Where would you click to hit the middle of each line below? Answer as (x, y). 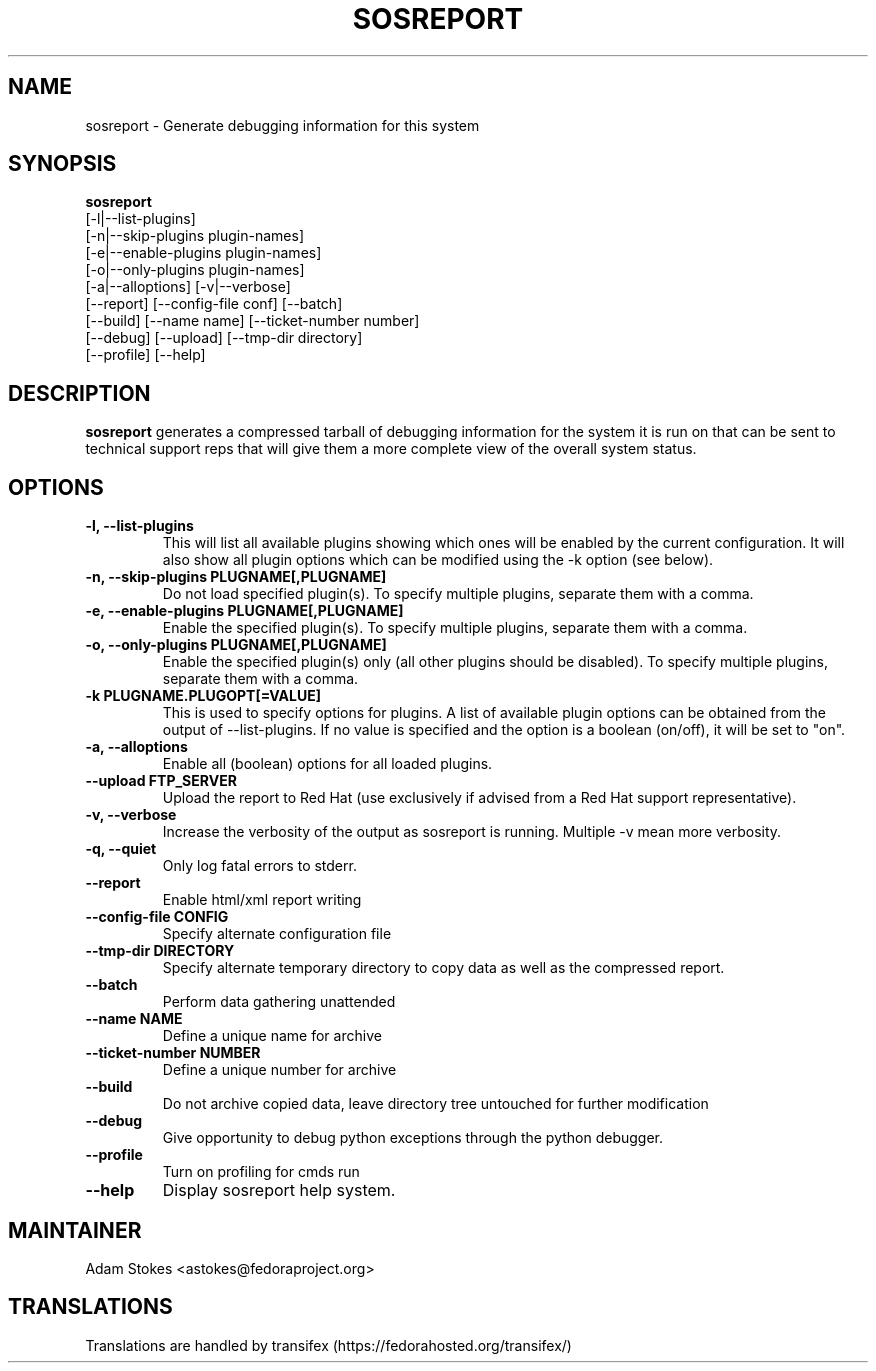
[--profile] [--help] (145, 355)
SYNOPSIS (62, 164)
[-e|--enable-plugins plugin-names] (203, 253)
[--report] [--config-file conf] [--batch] (214, 304)
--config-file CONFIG (157, 917)
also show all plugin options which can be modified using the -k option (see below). (438, 560)
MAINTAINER (75, 1230)
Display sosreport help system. (279, 1190)
